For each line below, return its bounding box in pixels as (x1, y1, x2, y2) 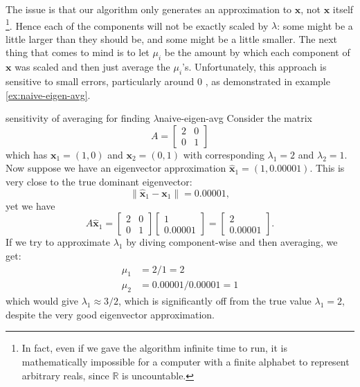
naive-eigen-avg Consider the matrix (159, 111, 312, 125)
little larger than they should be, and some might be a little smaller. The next (6, 31, 338, 46)
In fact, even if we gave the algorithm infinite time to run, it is (21, 341, 287, 355)
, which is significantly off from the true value (118, 294, 312, 308)
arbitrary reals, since (21, 368, 109, 382)
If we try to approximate (6, 235, 110, 249)
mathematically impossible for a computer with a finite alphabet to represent (21, 354, 350, 369)
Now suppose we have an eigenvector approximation (6, 161, 226, 175)
